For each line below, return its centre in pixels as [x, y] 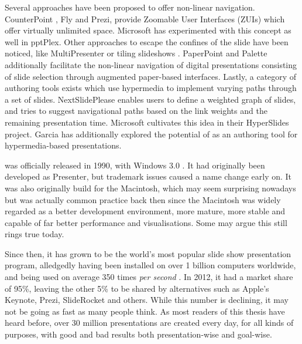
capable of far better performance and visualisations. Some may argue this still [146, 222]
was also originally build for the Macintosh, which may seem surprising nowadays [150, 188]
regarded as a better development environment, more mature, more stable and [145, 211]
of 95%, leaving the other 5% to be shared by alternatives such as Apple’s [137, 288]
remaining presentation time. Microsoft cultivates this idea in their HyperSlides [147, 122]
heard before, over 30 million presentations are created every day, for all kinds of [149, 323]
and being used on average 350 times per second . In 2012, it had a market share [149, 277]
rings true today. [35, 234]
